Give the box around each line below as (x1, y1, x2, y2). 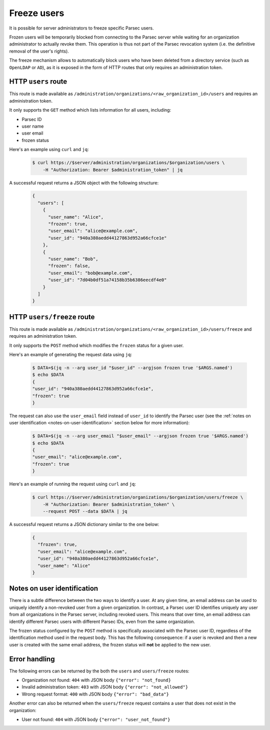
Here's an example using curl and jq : (9, 147, 89, 153)
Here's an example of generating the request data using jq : (9, 352, 132, 358)
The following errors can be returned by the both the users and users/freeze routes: (9, 668, 189, 674)
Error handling (9, 654, 55, 663)
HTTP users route (9, 78, 67, 86)
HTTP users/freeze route (9, 313, 95, 321)
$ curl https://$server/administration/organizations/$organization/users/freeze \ (32, 494, 243, 500)
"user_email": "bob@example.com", (48, 270, 132, 276)
